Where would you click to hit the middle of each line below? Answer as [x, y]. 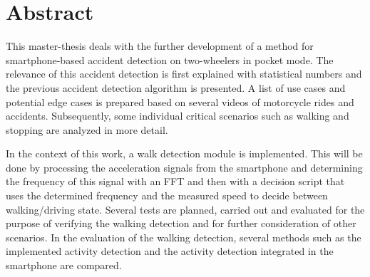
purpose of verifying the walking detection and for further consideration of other [181, 223]
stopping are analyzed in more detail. [87, 129]
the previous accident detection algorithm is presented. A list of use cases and [176, 87]
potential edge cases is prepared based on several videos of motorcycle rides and [180, 101]
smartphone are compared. [64, 265]
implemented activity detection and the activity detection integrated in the [170, 251]
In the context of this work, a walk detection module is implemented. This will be [184, 153]
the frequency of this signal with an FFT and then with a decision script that [175, 181]
